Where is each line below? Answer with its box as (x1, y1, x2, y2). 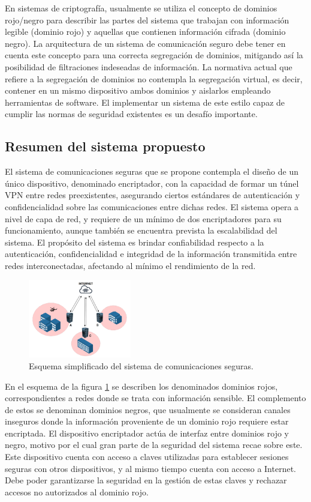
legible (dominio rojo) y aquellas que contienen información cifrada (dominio (5, 25, 286, 38)
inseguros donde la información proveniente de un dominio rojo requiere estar (5, 415, 289, 428)
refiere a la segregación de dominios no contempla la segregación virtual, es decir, (5, 72, 303, 85)
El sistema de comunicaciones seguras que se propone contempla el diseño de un (5, 165, 298, 178)
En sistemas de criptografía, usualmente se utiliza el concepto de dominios (5, 2, 277, 14)
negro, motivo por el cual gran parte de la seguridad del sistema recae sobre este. (5, 438, 303, 451)
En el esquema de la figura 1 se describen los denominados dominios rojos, (5, 380, 278, 392)
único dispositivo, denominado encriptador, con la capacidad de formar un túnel (5, 177, 299, 189)
